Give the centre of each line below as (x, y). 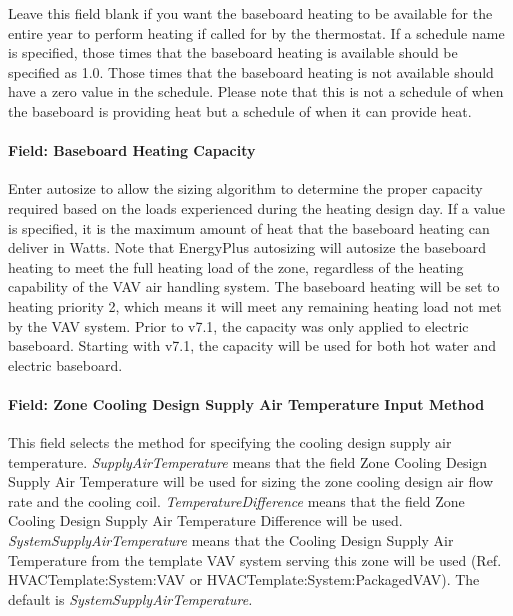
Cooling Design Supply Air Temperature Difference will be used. (205, 520)
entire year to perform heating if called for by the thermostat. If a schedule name (256, 32)
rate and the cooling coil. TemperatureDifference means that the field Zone (236, 500)
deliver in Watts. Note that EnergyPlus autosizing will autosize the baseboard (247, 247)
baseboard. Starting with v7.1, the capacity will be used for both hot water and (252, 345)
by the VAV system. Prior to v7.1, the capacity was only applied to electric (238, 325)
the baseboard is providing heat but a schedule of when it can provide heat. (240, 110)
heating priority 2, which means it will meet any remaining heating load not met (255, 305)
